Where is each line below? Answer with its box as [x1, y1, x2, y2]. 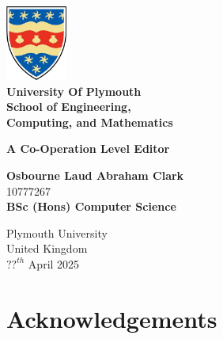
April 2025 [28, 255, 80, 272]
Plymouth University [6, 224, 108, 241]
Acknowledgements [6, 302, 217, 334]
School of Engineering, [6, 98, 131, 115]
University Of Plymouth [6, 82, 142, 99]
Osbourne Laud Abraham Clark [6, 166, 184, 183]
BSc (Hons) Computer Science [6, 198, 176, 215]
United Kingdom [6, 240, 88, 257]
